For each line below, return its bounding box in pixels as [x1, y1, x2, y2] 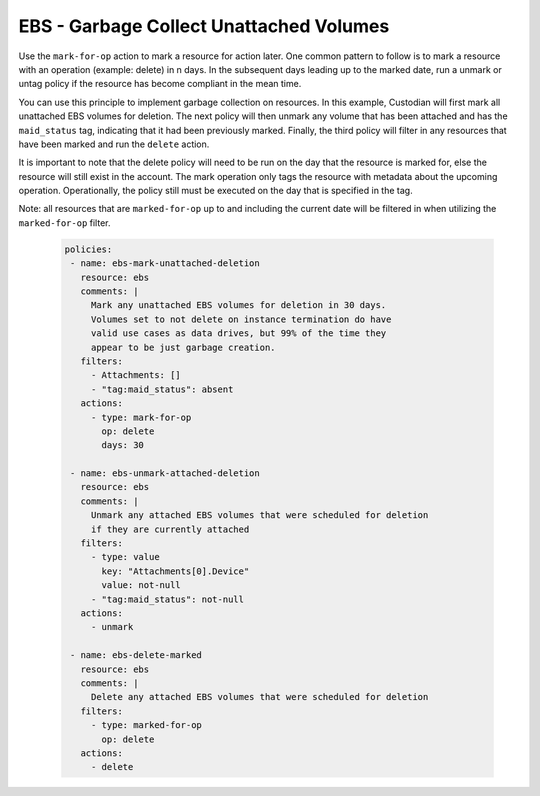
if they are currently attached [90, 523, 250, 535]
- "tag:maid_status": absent [90, 383, 234, 395]
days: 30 [101, 440, 145, 451]
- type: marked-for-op [90, 720, 202, 731]
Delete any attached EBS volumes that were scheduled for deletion [90, 691, 429, 703]
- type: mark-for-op [90, 411, 192, 423]
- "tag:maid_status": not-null [90, 593, 245, 605]
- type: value [90, 551, 160, 563]
